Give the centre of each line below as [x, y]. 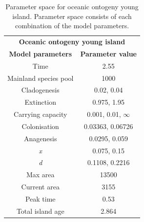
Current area [40, 187]
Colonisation [40, 126]
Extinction [40, 102]
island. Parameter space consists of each [72, 16]
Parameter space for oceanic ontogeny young [72, 6]
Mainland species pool [41, 78]
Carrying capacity [41, 114]
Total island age [40, 211]
